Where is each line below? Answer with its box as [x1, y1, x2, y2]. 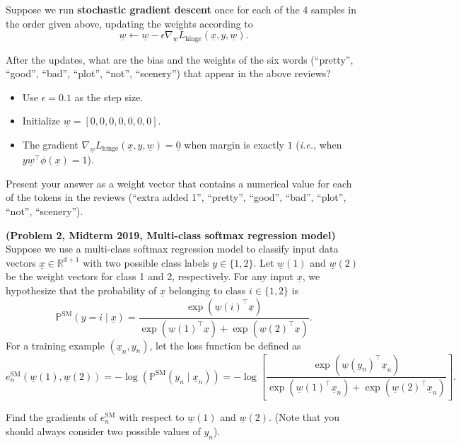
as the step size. [74, 89, 144, 104]
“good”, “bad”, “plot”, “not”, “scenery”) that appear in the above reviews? [6, 66, 331, 81]
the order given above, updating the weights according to [6, 16, 253, 30]
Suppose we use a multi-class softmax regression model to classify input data [6, 241, 339, 256]
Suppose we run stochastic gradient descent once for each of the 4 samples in [6, 2, 356, 16]
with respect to [119, 410, 185, 424]
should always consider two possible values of [6, 423, 201, 438]
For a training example [6, 337, 105, 352]
